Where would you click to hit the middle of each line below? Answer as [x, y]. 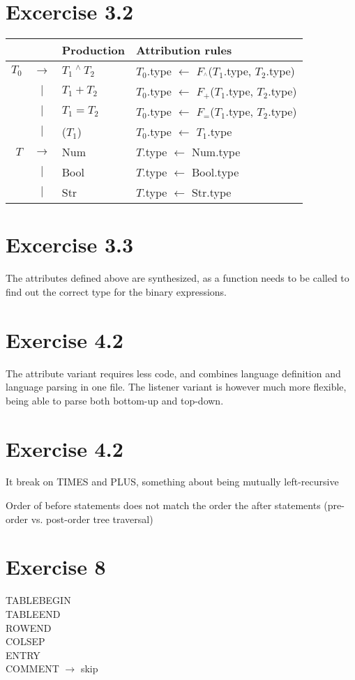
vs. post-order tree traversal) [92, 519]
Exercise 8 [56, 567]
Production [93, 50]
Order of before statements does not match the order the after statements [163, 505]
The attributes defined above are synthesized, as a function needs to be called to [177, 278]
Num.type [216, 152]
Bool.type [215, 172]
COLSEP [25, 641]
